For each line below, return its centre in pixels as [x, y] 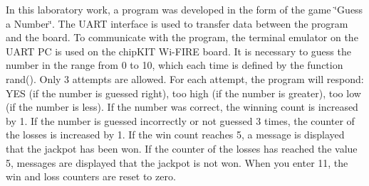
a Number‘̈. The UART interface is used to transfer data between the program [177, 23]
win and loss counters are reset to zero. [91, 176]
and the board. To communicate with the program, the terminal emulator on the [182, 37]
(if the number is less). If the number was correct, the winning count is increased [182, 107]
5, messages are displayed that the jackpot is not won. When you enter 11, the [177, 162]
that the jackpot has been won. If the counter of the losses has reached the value [182, 148]
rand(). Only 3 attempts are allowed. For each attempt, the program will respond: [185, 78]
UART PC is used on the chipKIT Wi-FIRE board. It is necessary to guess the [178, 51]
